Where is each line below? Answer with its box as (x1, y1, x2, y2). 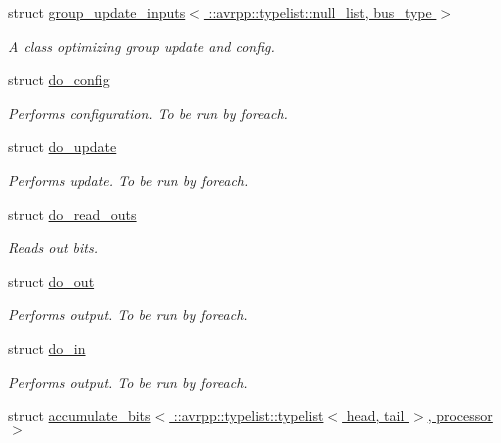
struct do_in (8, 337, 86, 358)
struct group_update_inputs (8, 2, 186, 22)
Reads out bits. (8, 237, 99, 258)
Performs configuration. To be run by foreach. (8, 102, 288, 123)
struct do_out (8, 270, 95, 291)
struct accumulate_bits (8, 405, 151, 426)
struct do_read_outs (8, 203, 137, 224)
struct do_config (8, 69, 110, 90)
